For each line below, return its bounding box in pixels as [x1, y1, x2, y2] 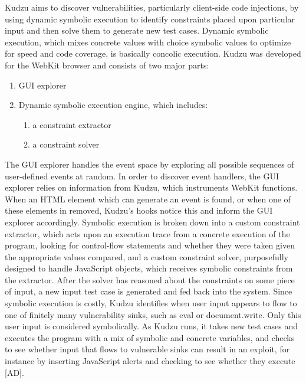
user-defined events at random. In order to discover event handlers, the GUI [5, 169, 279, 182]
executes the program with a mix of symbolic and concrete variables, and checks [5, 331, 295, 343]
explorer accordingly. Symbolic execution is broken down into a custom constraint [5, 215, 300, 228]
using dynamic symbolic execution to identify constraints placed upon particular [5, 12, 295, 25]
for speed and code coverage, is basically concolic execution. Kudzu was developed [5, 47, 301, 60]
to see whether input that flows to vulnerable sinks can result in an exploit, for [5, 343, 290, 355]
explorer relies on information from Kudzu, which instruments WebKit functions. [5, 181, 298, 194]
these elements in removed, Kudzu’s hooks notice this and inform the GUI [5, 204, 273, 217]
